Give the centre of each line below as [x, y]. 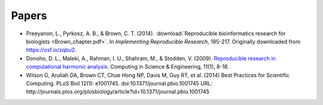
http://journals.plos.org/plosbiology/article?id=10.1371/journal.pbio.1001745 [118, 92]
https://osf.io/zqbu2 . [51, 50]
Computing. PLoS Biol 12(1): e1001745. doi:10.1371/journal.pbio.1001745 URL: [119, 83]
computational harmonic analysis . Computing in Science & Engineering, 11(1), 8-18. [128, 67]
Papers [29, 16]
